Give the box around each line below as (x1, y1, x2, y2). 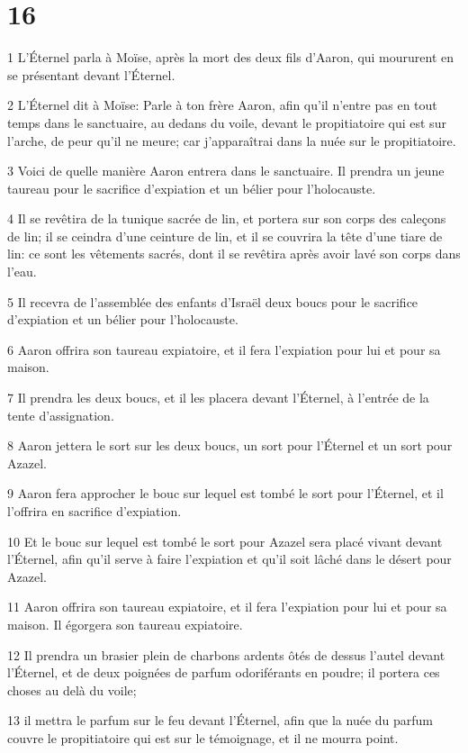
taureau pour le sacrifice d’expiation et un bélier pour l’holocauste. (7, 178, 376, 197)
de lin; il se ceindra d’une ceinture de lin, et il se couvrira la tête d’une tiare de (7, 226, 443, 245)
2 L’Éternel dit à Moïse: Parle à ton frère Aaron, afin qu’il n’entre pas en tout (7, 95, 437, 114)
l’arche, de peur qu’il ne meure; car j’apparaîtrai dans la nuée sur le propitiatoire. (7, 131, 456, 150)
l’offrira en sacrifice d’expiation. (7, 502, 182, 520)
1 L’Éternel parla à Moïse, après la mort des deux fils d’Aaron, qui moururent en (7, 48, 454, 67)
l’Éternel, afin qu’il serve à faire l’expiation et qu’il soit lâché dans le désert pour (7, 549, 452, 568)
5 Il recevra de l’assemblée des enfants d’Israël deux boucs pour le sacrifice (7, 292, 418, 311)
